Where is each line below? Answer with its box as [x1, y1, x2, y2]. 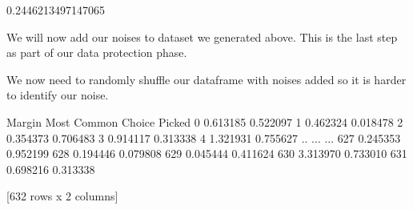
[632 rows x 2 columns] [6, 188, 118, 204]
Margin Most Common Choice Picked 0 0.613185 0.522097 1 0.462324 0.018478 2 [6, 113, 403, 130]
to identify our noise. [6, 87, 109, 103]
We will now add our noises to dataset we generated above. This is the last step [6, 28, 398, 45]
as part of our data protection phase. [6, 44, 187, 61]
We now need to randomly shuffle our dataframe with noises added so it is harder [6, 71, 407, 87]
